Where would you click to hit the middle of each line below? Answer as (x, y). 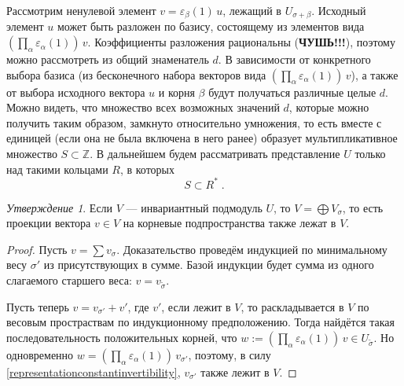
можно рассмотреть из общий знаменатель (108, 59)
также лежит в (235, 372)
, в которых (147, 169)
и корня (176, 92)
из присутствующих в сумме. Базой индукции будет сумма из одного (209, 265)
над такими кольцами (57, 169)
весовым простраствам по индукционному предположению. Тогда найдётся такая (200, 322)
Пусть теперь (38, 306)
